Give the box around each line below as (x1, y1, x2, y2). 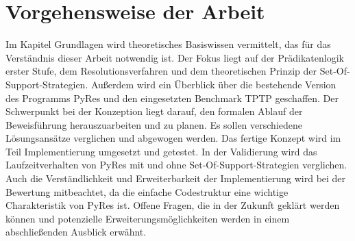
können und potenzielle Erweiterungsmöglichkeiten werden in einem (5, 211, 290, 225)
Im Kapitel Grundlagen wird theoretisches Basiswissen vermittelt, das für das (5, 37, 331, 51)
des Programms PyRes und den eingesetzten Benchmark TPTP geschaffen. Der (5, 90, 339, 105)
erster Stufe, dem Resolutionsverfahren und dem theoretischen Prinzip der (5, 64, 317, 78)
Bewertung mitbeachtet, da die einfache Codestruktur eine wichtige (5, 184, 289, 199)
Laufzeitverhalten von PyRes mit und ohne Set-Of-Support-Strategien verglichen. (5, 157, 347, 172)
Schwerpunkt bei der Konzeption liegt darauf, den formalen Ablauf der (5, 104, 303, 118)
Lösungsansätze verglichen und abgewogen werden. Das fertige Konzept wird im (5, 131, 341, 145)
